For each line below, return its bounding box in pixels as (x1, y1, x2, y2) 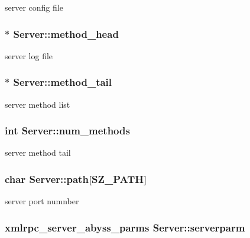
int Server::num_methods (5, 123, 130, 138)
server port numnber (5, 195, 79, 207)
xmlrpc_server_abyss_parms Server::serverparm (5, 220, 245, 234)
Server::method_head (13, 26, 119, 41)
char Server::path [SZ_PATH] (5, 171, 147, 186)
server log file (5, 49, 53, 62)
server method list (5, 98, 70, 110)
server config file (5, 1, 63, 13)
